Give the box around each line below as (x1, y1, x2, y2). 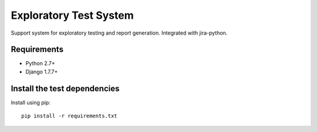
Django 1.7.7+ (25, 68, 58, 75)
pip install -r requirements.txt (21, 113, 117, 120)
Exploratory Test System (11, 9, 134, 22)
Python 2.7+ (25, 60, 56, 67)
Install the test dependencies (11, 83, 120, 93)
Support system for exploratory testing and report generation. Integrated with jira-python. (11, 29, 228, 36)
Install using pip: (11, 99, 51, 106)
